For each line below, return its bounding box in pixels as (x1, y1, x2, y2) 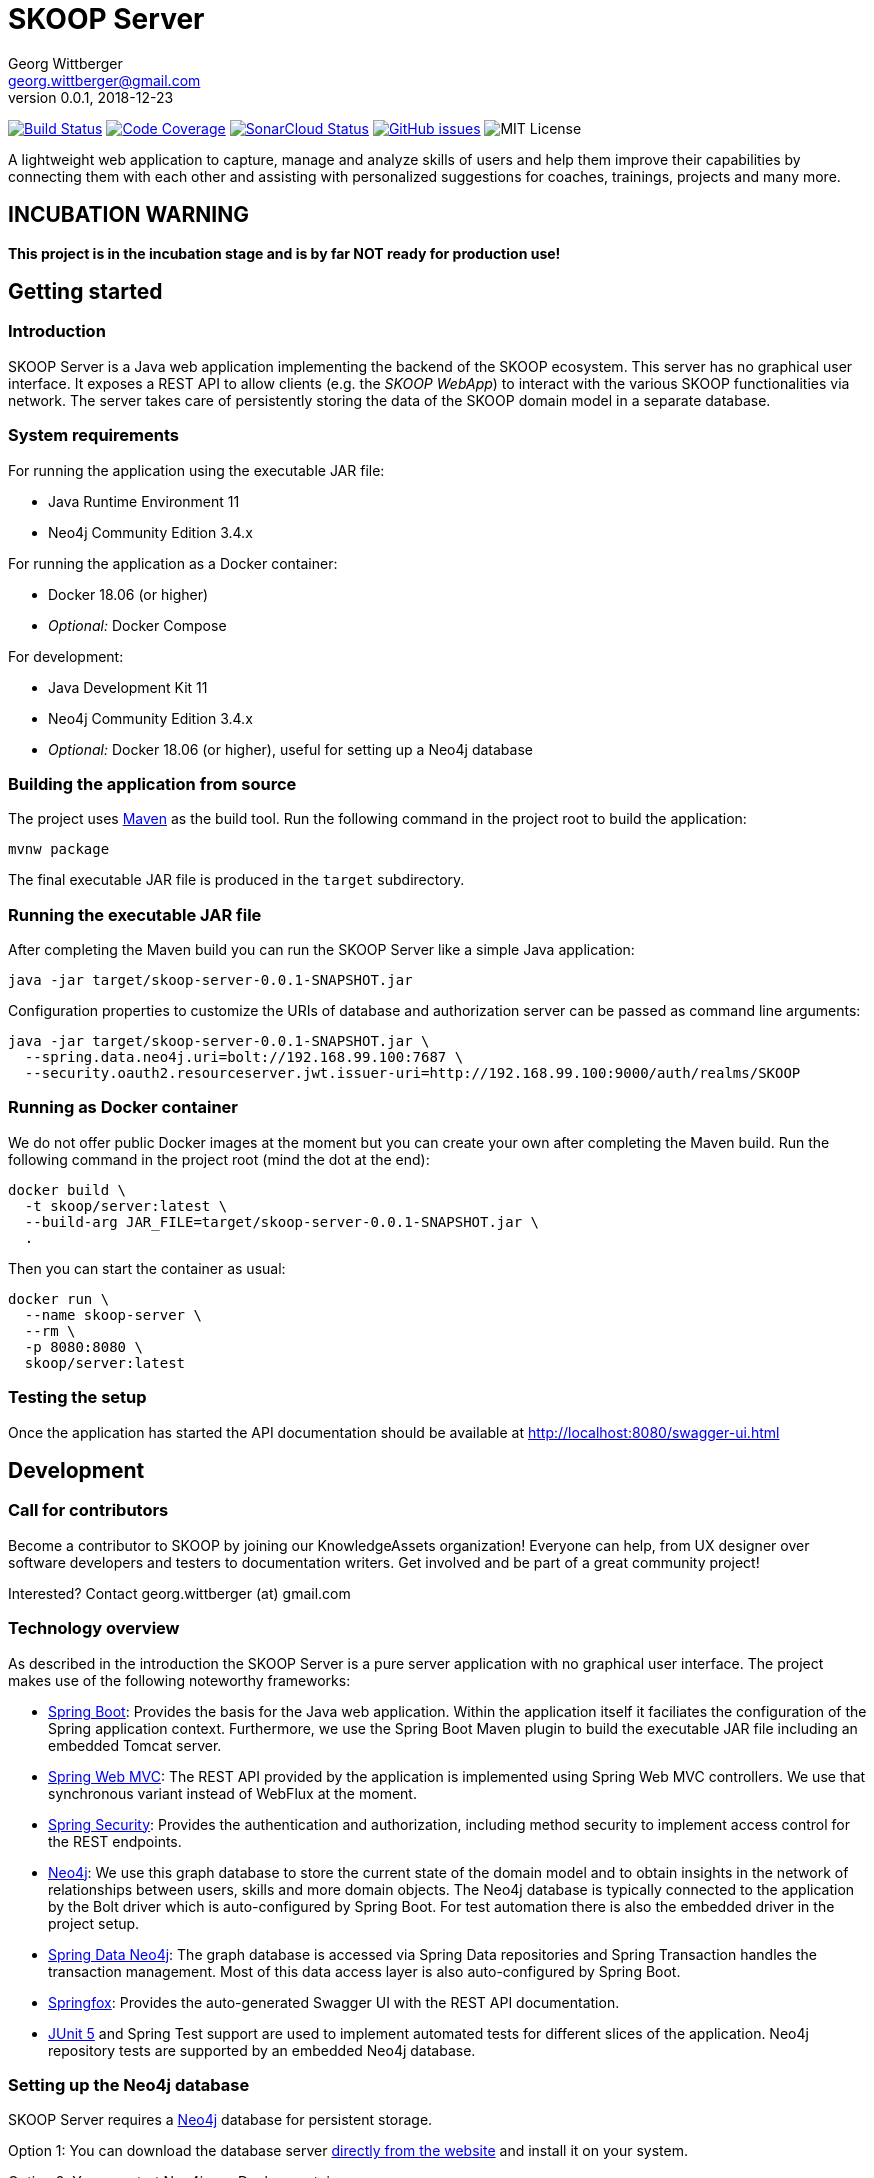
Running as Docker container (8, 1097, 238, 1118)
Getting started (8, 279, 163, 305)
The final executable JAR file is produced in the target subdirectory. (8, 871, 465, 889)
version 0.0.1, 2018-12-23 (8, 88, 174, 106)
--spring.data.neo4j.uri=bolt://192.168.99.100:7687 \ (24, 1049, 464, 1066)
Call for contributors (8, 1500, 169, 1521)
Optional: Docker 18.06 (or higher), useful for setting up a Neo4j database (48, 740, 533, 758)
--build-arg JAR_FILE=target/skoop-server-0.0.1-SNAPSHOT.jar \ (24, 1213, 540, 1230)
